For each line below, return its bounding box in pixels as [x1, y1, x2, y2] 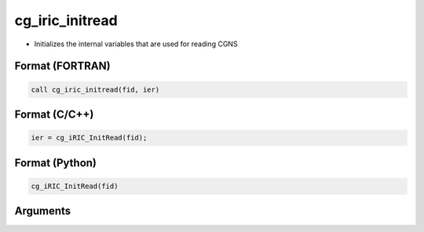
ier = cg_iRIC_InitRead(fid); [31, 133, 148, 143]
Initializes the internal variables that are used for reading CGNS [34, 39, 239, 49]
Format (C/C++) [14, 107, 94, 121]
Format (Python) [14, 156, 97, 169]
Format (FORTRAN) [14, 60, 111, 73]
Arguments [14, 205, 71, 218]
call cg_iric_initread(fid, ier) [31, 85, 160, 94]
